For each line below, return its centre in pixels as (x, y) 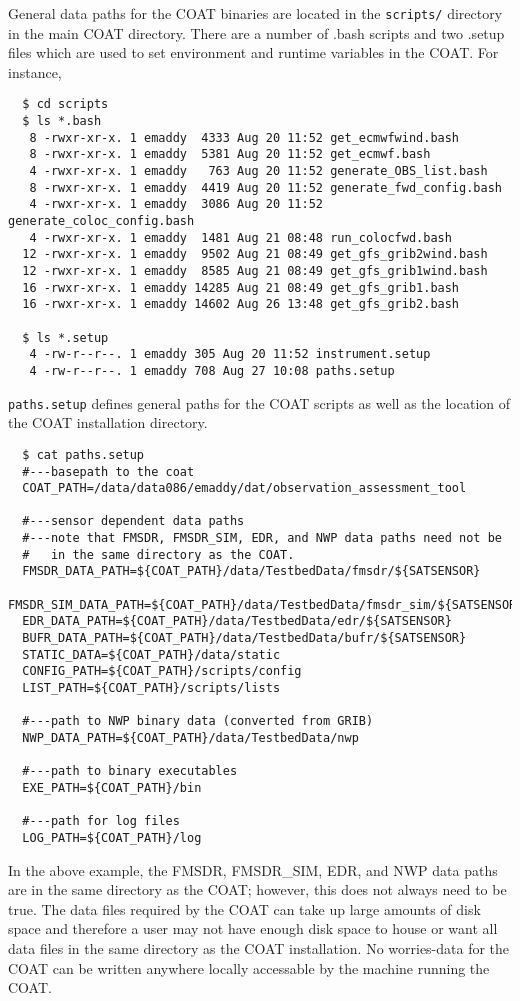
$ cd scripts (65, 104)
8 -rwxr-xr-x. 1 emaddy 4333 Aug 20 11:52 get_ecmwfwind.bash (244, 137)
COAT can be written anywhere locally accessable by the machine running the (249, 967)
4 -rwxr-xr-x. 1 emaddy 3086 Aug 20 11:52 (176, 204)
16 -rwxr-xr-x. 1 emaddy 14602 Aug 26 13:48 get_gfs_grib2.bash (241, 304)
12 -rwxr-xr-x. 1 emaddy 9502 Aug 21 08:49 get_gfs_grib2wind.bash (255, 254)
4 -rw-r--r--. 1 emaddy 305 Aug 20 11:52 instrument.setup (230, 354)
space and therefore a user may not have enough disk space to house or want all (253, 928)
